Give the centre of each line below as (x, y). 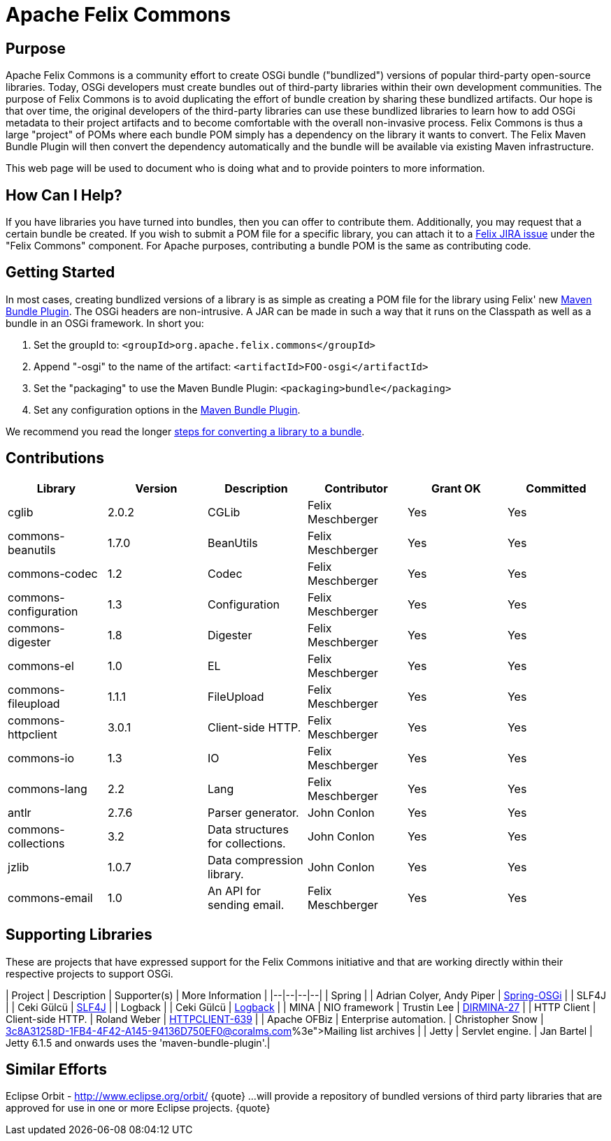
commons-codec (53, 573)
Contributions (55, 458)
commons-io (41, 758)
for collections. (246, 843)
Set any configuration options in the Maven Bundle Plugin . (167, 409)
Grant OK (456, 488)
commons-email (50, 897)
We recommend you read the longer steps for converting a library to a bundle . (185, 431)
